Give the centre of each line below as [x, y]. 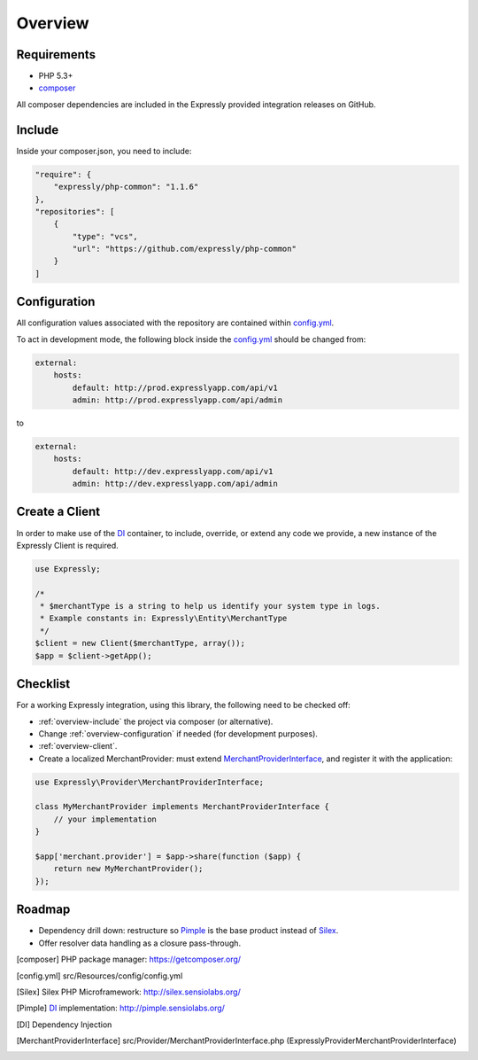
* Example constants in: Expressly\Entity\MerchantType [164, 619]
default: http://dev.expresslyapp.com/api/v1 [173, 471]
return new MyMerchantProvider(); [128, 869]
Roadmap [43, 910]
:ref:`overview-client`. [78, 746]
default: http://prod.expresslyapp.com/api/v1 [175, 387]
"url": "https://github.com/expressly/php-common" [184, 249]
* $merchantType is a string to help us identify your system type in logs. [210, 606]
